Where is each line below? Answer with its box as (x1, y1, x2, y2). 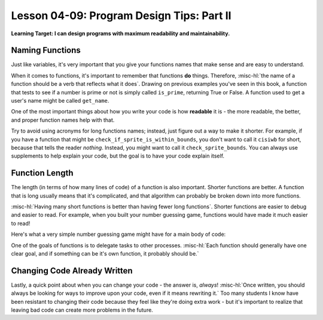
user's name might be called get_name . (11, 97, 109, 104)
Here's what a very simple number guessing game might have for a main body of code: (11, 230, 226, 238)
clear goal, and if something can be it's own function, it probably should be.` (11, 250, 199, 257)
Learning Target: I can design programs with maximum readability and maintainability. (11, 30, 230, 37)
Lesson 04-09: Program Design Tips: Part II (11, 9, 231, 22)
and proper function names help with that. (11, 116, 115, 124)
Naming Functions (11, 45, 81, 56)
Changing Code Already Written (11, 266, 133, 276)
